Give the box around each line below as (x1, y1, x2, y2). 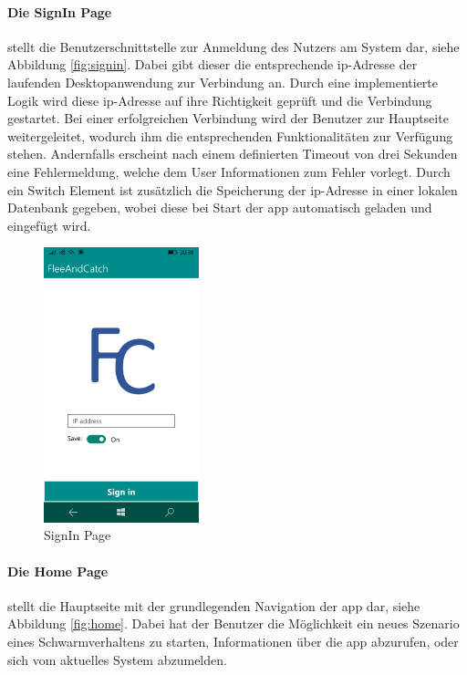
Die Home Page (7, 561, 109, 580)
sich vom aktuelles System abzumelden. (7, 649, 227, 669)
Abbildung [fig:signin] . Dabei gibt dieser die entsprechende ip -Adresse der (7, 55, 418, 74)
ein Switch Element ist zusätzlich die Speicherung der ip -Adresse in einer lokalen (7, 180, 458, 199)
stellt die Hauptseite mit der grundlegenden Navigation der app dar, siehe (7, 596, 420, 615)
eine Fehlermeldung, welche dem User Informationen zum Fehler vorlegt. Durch (7, 161, 451, 181)
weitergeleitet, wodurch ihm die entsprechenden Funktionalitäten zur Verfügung (7, 126, 453, 145)
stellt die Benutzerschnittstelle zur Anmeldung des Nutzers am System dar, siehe (7, 36, 460, 56)
